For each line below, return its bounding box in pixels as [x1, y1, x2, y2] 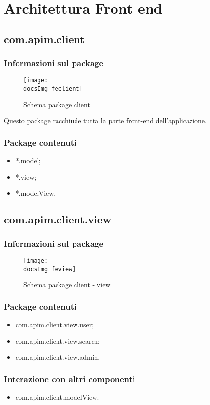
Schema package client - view [23, 279, 111, 290]
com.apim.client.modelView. [15, 392, 99, 402]
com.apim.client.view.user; [15, 319, 94, 329]
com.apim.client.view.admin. [15, 352, 100, 362]
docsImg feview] [23, 265, 76, 273]
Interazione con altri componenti [4, 372, 135, 385]
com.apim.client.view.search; [15, 335, 100, 346]
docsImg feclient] [23, 85, 83, 92]
